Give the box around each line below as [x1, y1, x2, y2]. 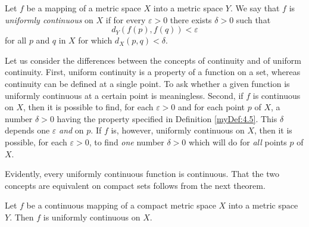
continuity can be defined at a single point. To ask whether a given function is [5, 77, 290, 89]
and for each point [178, 101, 245, 113]
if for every [105, 13, 146, 26]
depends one [5, 124, 50, 136]
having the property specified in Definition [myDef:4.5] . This [57, 112, 277, 125]
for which [78, 34, 113, 46]
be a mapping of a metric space [26, 2, 141, 14]
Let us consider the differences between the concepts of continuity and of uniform [5, 54, 301, 66]
